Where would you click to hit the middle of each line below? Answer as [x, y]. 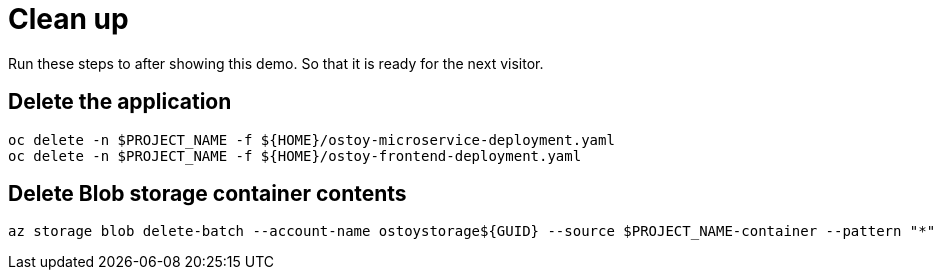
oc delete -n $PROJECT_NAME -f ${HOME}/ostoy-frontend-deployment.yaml [295, 155]
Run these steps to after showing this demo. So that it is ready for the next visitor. [276, 63]
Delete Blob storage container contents [207, 194]
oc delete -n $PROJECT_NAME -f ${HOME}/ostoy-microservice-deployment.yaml [311, 139]
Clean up [68, 19]
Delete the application [120, 102]
